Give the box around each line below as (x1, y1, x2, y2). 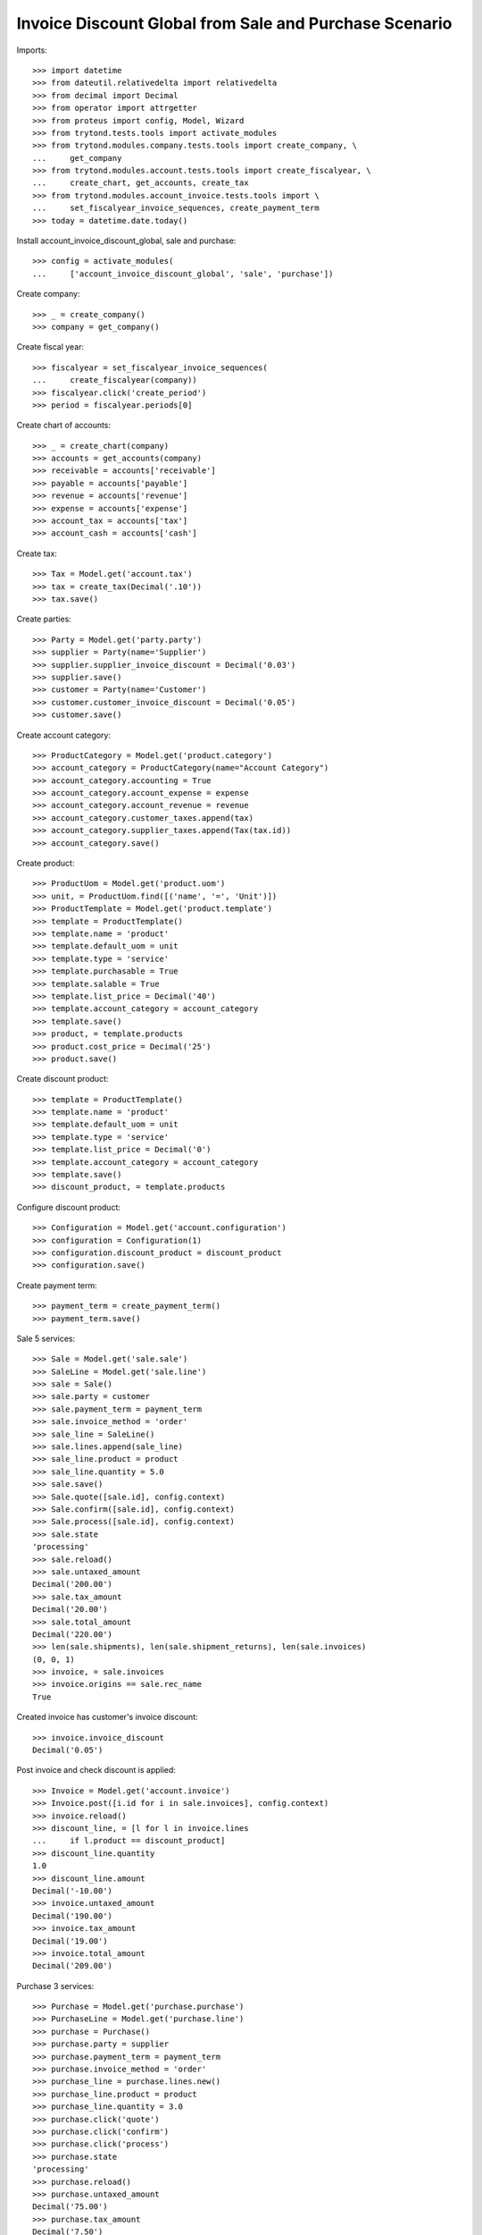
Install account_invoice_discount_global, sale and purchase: (16, 235, 237, 246)
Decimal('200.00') (32, 1579, 113, 1590)
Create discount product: (16, 1074, 109, 1084)
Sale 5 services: (16, 1333, 76, 1344)
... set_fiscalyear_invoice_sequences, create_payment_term (32, 203, 320, 214)
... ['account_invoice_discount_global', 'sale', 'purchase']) (32, 268, 334, 279)
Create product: (16, 858, 75, 869)
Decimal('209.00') (32, 1961, 113, 1971)
